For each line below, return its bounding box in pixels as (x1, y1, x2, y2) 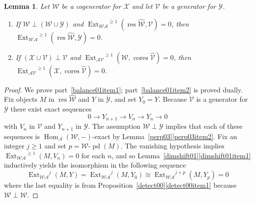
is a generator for (196, 94, 248, 104)
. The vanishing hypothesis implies (120, 141, 225, 151)
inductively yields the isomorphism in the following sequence (4, 160, 186, 170)
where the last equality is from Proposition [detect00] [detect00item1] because (4, 180, 237, 190)
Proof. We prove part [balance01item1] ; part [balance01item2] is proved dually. (4, 84, 243, 94)
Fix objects (4, 94, 37, 104)
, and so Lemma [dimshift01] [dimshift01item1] (112, 150, 251, 160)
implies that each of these (166, 121, 243, 131)
